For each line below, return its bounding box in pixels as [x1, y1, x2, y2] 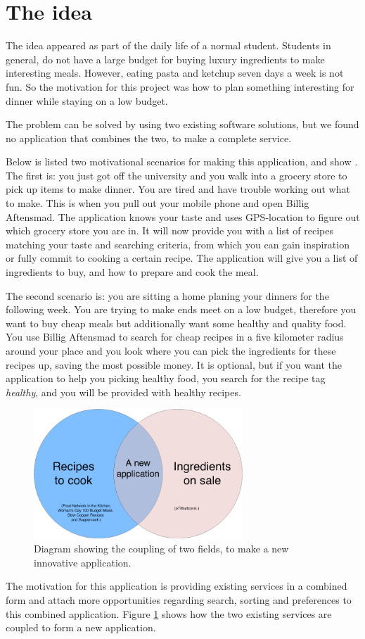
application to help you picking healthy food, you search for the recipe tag [6, 371, 326, 386]
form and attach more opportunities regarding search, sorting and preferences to [6, 592, 352, 607]
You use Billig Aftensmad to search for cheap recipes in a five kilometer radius [6, 329, 344, 344]
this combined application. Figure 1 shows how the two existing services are [6, 606, 332, 621]
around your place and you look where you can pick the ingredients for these [6, 343, 336, 358]
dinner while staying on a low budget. [6, 93, 168, 108]
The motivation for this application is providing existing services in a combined [6, 578, 347, 593]
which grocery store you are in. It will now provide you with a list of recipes [6, 223, 333, 238]
